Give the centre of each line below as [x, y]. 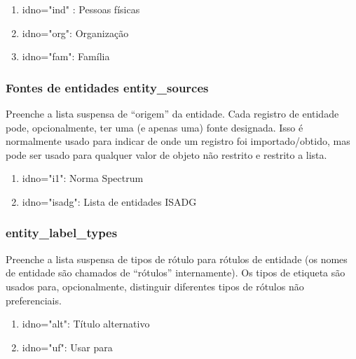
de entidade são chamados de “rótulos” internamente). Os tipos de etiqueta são [176, 273]
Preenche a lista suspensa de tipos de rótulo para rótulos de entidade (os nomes [177, 259]
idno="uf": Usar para [67, 347]
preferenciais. [34, 300]
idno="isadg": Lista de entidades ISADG [109, 201]
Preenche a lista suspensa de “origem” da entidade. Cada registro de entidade [172, 113]
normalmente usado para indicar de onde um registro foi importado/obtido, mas [178, 141]
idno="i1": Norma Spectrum [83, 178]
